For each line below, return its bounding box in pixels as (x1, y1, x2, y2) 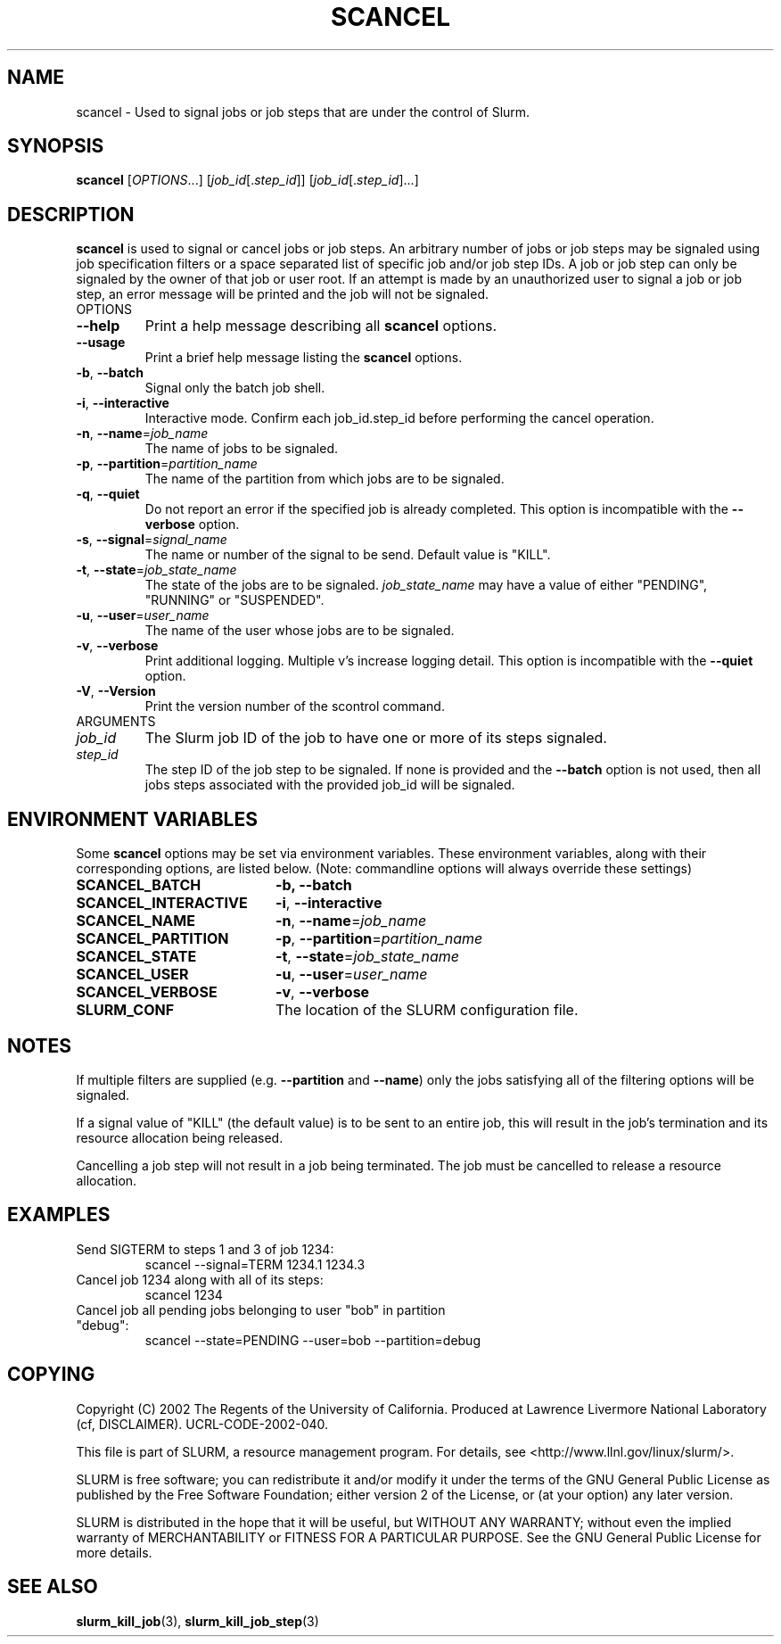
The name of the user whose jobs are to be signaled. (144, 623, 455, 639)
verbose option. (144, 516, 240, 533)
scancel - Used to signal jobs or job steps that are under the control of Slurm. (76, 103, 530, 120)
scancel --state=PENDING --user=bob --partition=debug (144, 1332, 481, 1348)
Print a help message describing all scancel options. (144, 317, 497, 335)
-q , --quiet (76, 486, 140, 502)
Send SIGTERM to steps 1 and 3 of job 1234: (76, 1241, 334, 1257)
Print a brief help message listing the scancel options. (144, 350, 463, 366)
